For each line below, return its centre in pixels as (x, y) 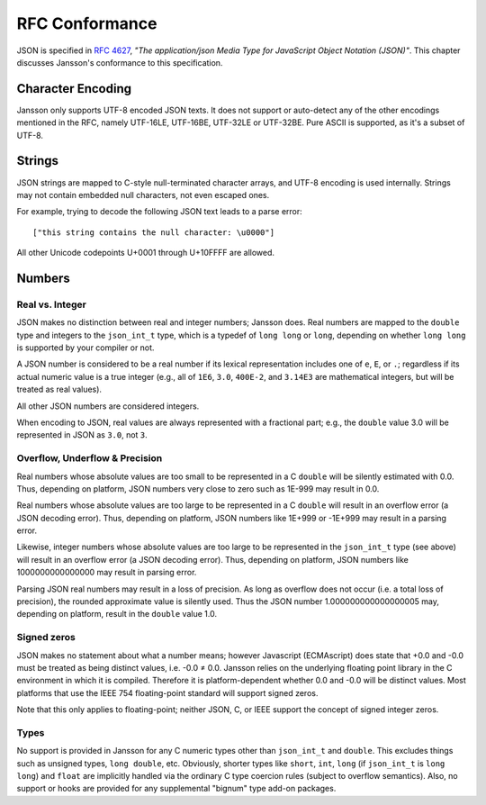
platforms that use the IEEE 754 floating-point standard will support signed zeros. (167, 692)
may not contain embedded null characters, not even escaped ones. (143, 194)
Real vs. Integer (52, 304)
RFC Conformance (87, 23)
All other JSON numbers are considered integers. (108, 406)
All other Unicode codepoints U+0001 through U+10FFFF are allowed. (145, 253)
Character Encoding (74, 89)
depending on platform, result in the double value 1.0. (117, 614)
